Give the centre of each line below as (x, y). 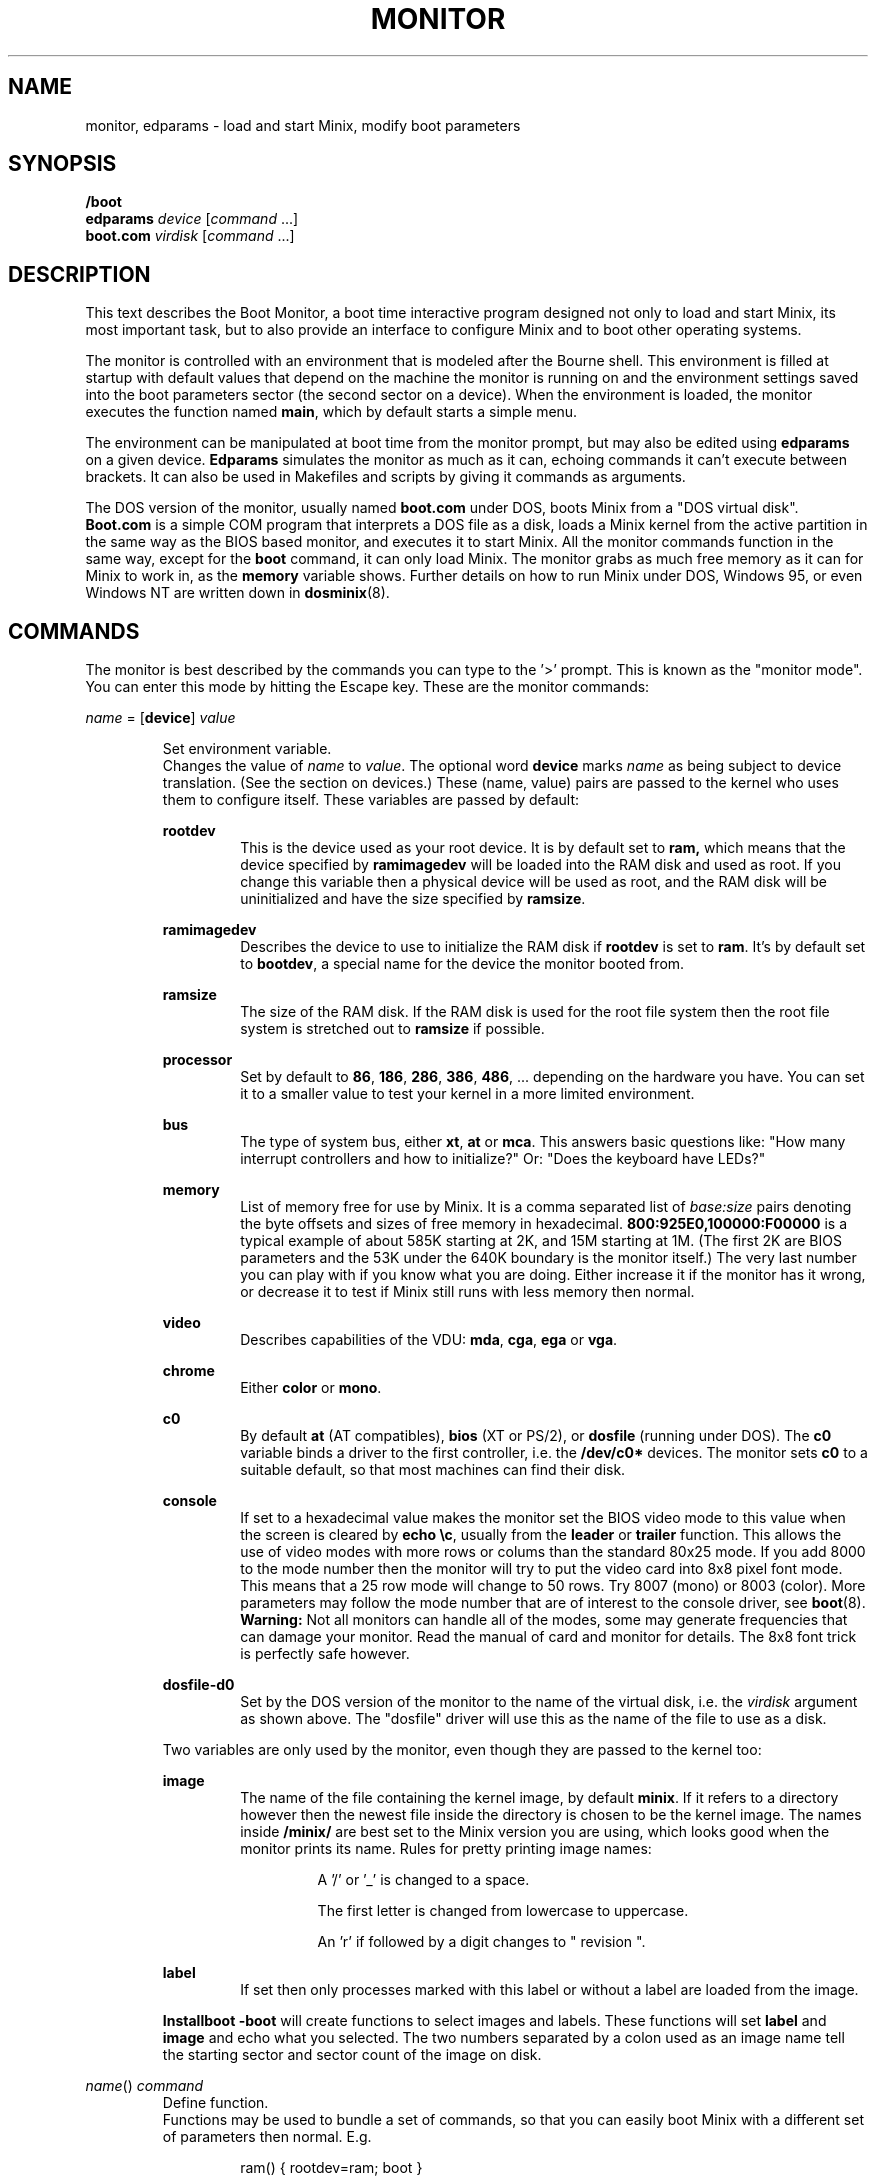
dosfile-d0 (198, 1685)
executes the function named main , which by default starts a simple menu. (331, 412)
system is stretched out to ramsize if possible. (392, 1029)
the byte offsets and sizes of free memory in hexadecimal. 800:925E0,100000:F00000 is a (544, 1224)
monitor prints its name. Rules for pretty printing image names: (446, 1849)
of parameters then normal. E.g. (267, 2137)
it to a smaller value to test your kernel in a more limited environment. (467, 1094)
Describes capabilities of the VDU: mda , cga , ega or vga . (429, 1340)
